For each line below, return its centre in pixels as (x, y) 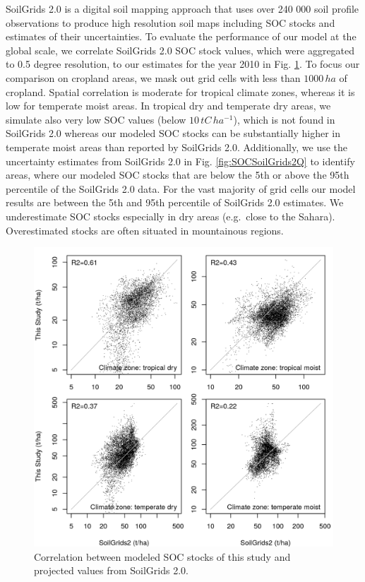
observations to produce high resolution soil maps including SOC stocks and (170, 22)
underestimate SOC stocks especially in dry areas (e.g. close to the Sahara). (170, 216)
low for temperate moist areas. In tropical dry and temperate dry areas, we (168, 106)
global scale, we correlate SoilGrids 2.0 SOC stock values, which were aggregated (180, 50)
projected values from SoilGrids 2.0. (111, 570)
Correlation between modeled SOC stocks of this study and (162, 556)
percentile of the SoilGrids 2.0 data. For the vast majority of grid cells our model (181, 188)
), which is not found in (284, 119)
